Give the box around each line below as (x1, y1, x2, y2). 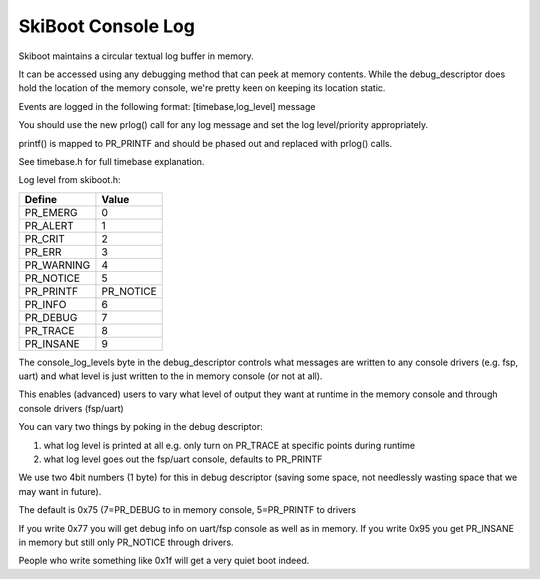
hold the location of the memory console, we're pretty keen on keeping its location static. (18, 82, 386, 94)
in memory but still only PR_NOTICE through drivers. (18, 536, 234, 548)
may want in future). (18, 485, 102, 497)
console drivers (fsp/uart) (18, 402, 124, 414)
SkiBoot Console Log (18, 15, 195, 37)
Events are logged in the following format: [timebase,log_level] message (18, 100, 316, 112)
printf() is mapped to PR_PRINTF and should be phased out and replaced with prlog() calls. (18, 137, 393, 149)
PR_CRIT (24, 231, 65, 245)
